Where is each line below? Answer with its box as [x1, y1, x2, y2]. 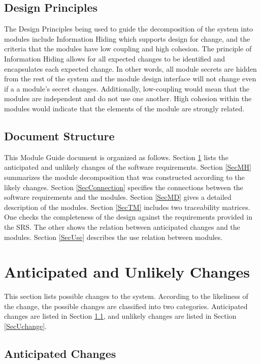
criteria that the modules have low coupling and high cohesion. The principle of [4, 43, 252, 54]
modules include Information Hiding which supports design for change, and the [4, 33, 250, 44]
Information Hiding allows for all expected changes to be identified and [4, 53, 225, 64]
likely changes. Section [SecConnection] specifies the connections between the [4, 181, 243, 192]
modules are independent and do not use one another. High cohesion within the [4, 93, 252, 104]
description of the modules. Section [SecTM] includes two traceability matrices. [4, 201, 250, 212]
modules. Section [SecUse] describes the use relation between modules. [4, 231, 223, 242]
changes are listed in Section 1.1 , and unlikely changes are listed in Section [4, 311, 237, 321]
